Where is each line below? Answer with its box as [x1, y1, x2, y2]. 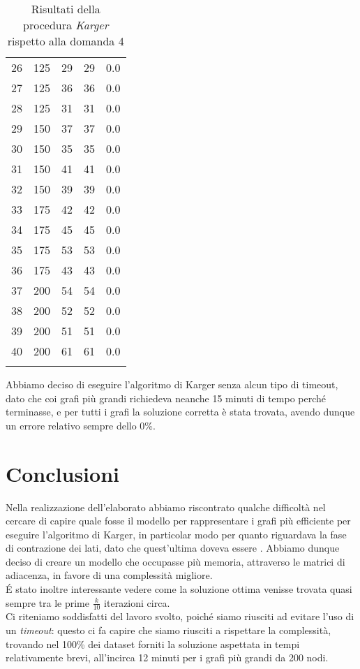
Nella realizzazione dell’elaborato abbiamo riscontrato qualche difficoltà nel [6, 499, 326, 514]
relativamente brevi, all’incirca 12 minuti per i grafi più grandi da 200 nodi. [6, 650, 329, 665]
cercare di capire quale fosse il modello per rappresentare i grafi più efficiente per [6, 513, 351, 528]
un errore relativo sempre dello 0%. [6, 418, 156, 432]
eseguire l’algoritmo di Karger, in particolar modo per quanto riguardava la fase [6, 527, 347, 541]
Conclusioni [6, 459, 119, 487]
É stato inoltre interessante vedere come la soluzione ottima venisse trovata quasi [6, 582, 352, 596]
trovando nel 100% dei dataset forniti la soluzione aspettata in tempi [6, 636, 300, 651]
